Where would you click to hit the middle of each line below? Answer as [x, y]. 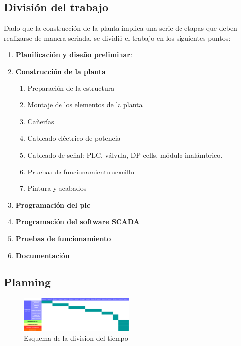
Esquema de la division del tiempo [76, 338]
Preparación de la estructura [71, 88]
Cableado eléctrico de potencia [74, 138]
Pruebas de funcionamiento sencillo [81, 171]
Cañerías [41, 121]
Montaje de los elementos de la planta [85, 105]
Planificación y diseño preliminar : [74, 54]
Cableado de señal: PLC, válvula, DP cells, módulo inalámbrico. [125, 154]
